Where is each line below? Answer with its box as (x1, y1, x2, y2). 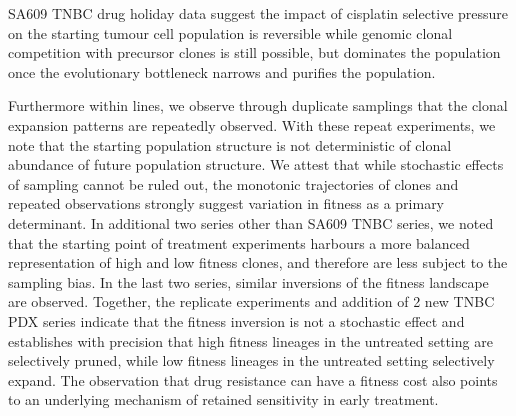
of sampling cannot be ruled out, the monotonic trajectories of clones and (8, 173, 459, 194)
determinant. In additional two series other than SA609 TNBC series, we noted (8, 212, 494, 233)
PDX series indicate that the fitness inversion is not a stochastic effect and (8, 310, 465, 331)
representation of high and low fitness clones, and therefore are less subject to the (8, 252, 508, 273)
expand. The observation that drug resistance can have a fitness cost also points (8, 369, 498, 390)
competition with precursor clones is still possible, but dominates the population (8, 42, 501, 63)
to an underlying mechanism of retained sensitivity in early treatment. (8, 389, 439, 410)
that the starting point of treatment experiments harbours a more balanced (8, 232, 470, 253)
